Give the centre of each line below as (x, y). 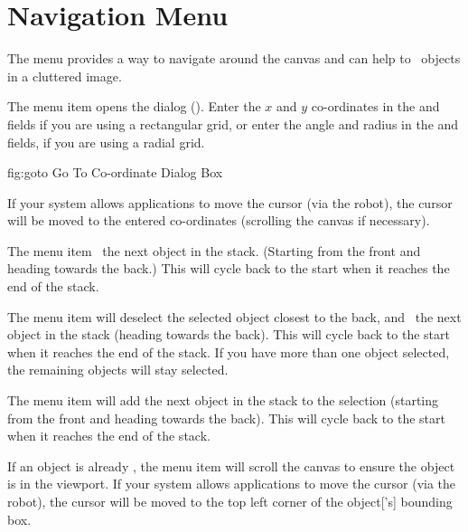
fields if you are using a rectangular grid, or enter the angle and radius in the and (233, 123)
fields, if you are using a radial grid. (106, 142)
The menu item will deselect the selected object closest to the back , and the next (234, 316)
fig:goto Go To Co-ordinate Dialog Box (115, 172)
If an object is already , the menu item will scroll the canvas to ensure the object (231, 465)
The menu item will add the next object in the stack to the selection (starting (223, 400)
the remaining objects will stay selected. (118, 370)
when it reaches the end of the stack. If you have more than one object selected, (229, 351)
